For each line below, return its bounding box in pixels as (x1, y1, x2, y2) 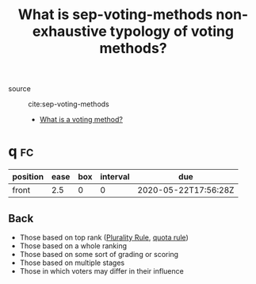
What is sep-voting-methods (17, 6, 213, 24)
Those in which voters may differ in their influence (19, 266, 184, 275)
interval (100, 171, 130, 182)
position (12, 171, 44, 182)
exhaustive (32, 22, 107, 40)
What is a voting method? (39, 115, 123, 125)
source (8, 84, 32, 94)
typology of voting (109, 22, 235, 40)
